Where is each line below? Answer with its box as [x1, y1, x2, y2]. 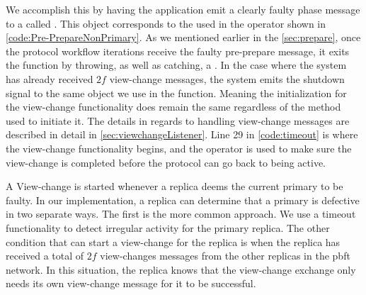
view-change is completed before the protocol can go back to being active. [6, 155, 326, 169]
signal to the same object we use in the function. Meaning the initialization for [6, 85, 347, 100]
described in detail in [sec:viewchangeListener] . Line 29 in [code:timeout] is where [6, 127, 358, 142]
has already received [6, 71, 93, 86]
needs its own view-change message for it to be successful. [6, 276, 256, 291]
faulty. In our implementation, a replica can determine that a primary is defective [6, 192, 360, 207]
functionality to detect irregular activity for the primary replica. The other [6, 220, 330, 235]
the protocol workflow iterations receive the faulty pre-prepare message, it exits [6, 43, 350, 58]
